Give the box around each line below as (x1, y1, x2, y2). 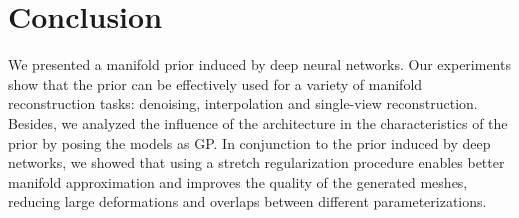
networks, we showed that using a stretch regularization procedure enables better (8, 152, 505, 173)
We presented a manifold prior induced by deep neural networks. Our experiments (8, 54, 511, 75)
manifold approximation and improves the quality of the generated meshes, (8, 171, 468, 192)
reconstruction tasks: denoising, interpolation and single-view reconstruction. (8, 93, 478, 114)
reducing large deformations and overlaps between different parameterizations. (8, 191, 487, 212)
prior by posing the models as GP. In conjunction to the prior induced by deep (8, 132, 491, 153)
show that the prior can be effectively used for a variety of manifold (8, 73, 423, 94)
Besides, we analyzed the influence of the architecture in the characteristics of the (8, 112, 508, 133)
